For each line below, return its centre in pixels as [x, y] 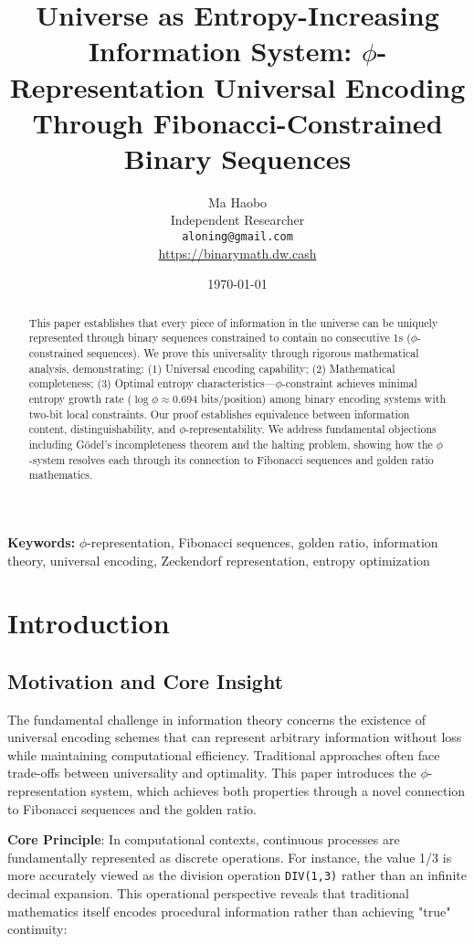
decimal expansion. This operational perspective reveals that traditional [208, 893]
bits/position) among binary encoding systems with [323, 398]
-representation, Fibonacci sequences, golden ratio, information [263, 541]
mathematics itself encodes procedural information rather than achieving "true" [229, 911]
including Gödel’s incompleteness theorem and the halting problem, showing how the [231, 444]
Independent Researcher [237, 220]
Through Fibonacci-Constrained [237, 122]
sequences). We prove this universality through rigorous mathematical [253, 353]
